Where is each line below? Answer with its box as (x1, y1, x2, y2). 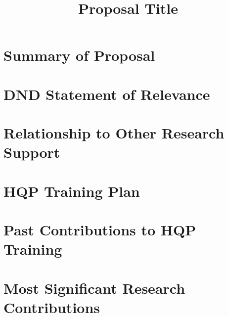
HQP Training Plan (3, 181, 140, 201)
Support (3, 142, 60, 162)
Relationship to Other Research (3, 123, 225, 143)
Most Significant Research (3, 277, 185, 298)
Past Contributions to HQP (3, 220, 196, 240)
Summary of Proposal (3, 45, 155, 65)
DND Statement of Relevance (3, 84, 210, 104)
